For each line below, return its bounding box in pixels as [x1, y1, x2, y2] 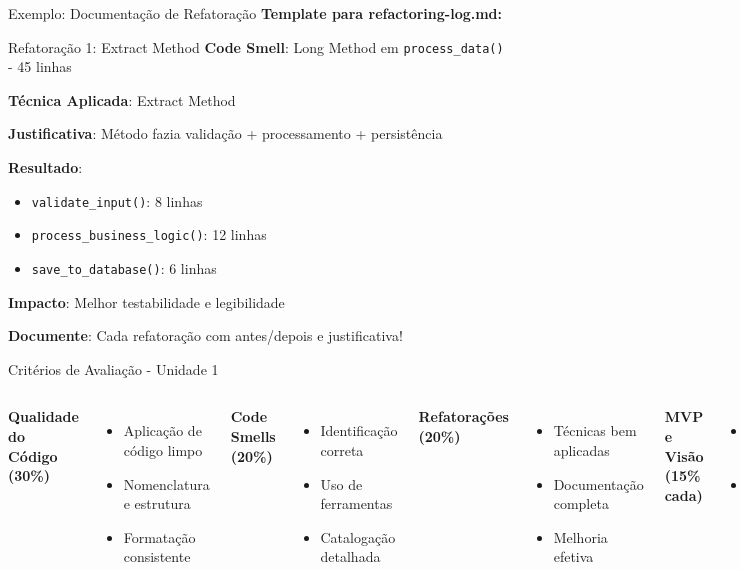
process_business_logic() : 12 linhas [31, 224, 267, 245]
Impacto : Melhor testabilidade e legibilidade [8, 291, 285, 312]
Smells [230, 425, 276, 446]
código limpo [123, 439, 203, 460]
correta [320, 439, 364, 460]
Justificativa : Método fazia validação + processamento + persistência [8, 123, 443, 144]
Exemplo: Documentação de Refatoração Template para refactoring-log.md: [8, 3, 503, 23]
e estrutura [123, 493, 191, 514]
